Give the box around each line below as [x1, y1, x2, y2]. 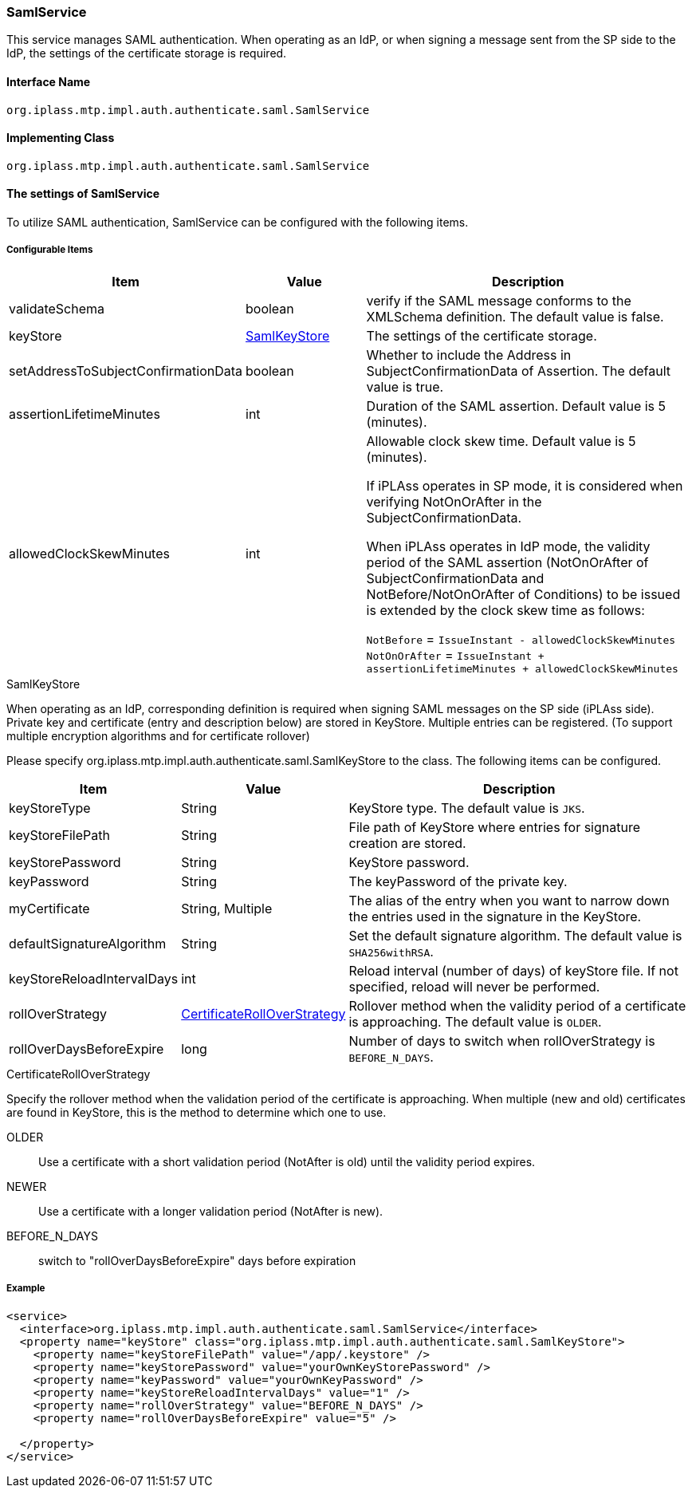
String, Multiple [181, 900, 273, 917]
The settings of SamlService [6, 187, 160, 201]
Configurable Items [6, 244, 93, 256]
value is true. [366, 378, 444, 395]
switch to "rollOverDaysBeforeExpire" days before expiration [38, 1253, 356, 1267]
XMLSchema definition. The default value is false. [366, 308, 664, 325]
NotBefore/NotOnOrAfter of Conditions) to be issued [366, 585, 681, 602]
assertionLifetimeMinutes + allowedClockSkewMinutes [366, 662, 678, 675]
